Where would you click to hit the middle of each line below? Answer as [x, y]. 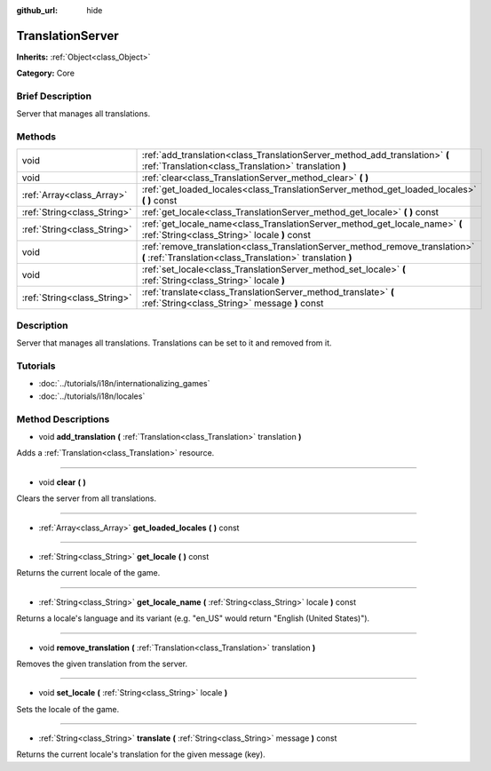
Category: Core [46, 73]
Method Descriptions [63, 419]
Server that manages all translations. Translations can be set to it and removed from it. [174, 343]
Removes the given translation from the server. [102, 664]
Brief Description [54, 96]
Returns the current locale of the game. [88, 573]
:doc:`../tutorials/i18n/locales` [92, 396]
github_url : [37, 10]
